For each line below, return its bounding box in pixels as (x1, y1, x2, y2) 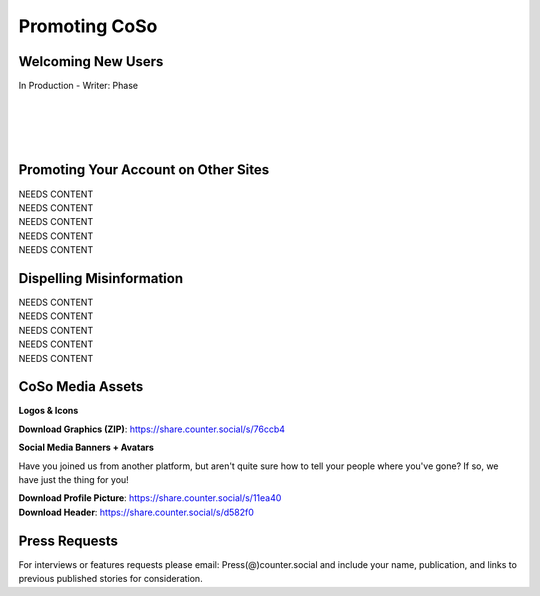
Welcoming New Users (18, 53, 164, 70)
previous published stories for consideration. (18, 573, 204, 585)
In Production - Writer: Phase (18, 80, 139, 92)
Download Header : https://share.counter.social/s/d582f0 (18, 506, 255, 518)
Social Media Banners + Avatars (18, 441, 155, 454)
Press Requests (18, 532, 119, 549)
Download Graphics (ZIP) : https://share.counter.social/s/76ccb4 (18, 423, 285, 435)
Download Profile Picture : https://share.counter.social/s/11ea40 (18, 492, 282, 504)
